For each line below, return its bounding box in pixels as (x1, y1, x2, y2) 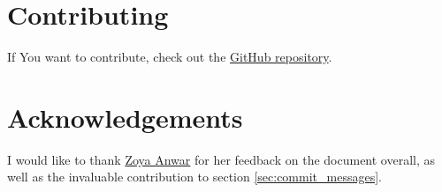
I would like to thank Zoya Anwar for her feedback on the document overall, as (7, 150, 436, 168)
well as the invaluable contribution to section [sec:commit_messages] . (7, 167, 382, 186)
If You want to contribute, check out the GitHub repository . (7, 48, 332, 66)
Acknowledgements (7, 99, 243, 135)
